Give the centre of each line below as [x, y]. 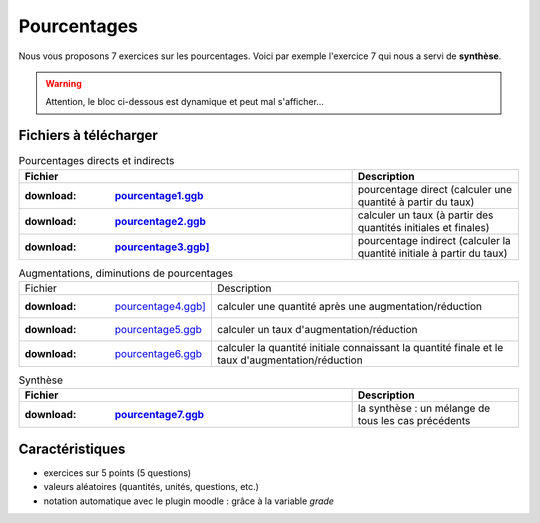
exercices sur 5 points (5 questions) [117, 472]
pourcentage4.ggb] [160, 306]
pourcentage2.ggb [160, 221]
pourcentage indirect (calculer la [434, 240]
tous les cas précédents [414, 421]
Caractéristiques [72, 448]
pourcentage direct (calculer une [435, 189]
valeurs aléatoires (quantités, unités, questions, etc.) [151, 487]
